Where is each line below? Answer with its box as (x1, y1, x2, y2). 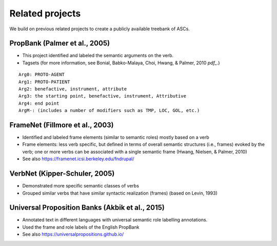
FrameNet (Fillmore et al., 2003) (9, 121, 114, 129)
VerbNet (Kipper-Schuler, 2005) (9, 169, 115, 178)
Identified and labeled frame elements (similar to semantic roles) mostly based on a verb (22, 134, 210, 141)
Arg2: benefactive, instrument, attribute (18, 86, 127, 92)
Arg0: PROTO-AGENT (18, 72, 65, 78)
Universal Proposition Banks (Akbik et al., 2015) (9, 203, 165, 212)
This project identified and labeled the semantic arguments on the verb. (22, 52, 174, 59)
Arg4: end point (18, 100, 60, 106)
